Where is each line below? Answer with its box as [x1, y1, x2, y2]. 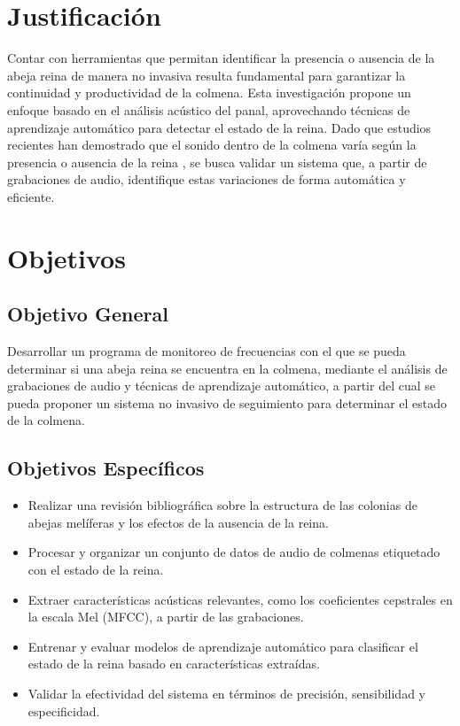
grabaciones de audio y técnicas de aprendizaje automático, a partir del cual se [7, 376, 435, 395]
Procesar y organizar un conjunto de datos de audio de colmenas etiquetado [27, 543, 441, 561]
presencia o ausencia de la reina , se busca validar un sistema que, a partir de [7, 152, 427, 171]
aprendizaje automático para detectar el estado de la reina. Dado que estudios [7, 118, 432, 136]
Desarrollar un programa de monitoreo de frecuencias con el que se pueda [7, 342, 406, 360]
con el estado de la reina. [27, 560, 164, 578]
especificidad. [27, 701, 100, 720]
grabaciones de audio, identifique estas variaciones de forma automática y [7, 170, 406, 189]
